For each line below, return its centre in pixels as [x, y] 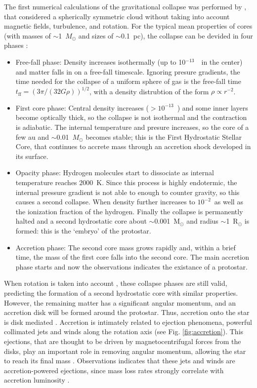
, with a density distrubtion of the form [149, 91]
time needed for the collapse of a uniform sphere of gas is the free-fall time [128, 81]
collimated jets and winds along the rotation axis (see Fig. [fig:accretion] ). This [124, 331]
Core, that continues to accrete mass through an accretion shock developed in [133, 146]
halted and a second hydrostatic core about [81, 221]
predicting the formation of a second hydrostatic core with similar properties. [121, 292]
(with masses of [27, 35]
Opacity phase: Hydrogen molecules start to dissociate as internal [115, 173]
